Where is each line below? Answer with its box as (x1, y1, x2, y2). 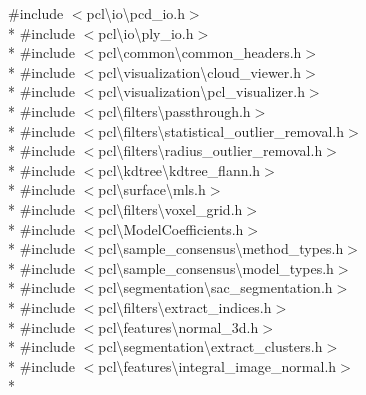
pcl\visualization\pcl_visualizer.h (98, 81, 305, 102)
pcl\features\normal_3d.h (98, 316, 259, 337)
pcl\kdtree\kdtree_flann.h (98, 159, 261, 180)
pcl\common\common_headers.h (98, 42, 302, 63)
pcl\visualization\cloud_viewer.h (98, 61, 301, 82)
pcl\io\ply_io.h (98, 22, 194, 43)
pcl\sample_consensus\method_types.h (98, 238, 344, 259)
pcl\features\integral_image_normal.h (98, 355, 337, 376)
